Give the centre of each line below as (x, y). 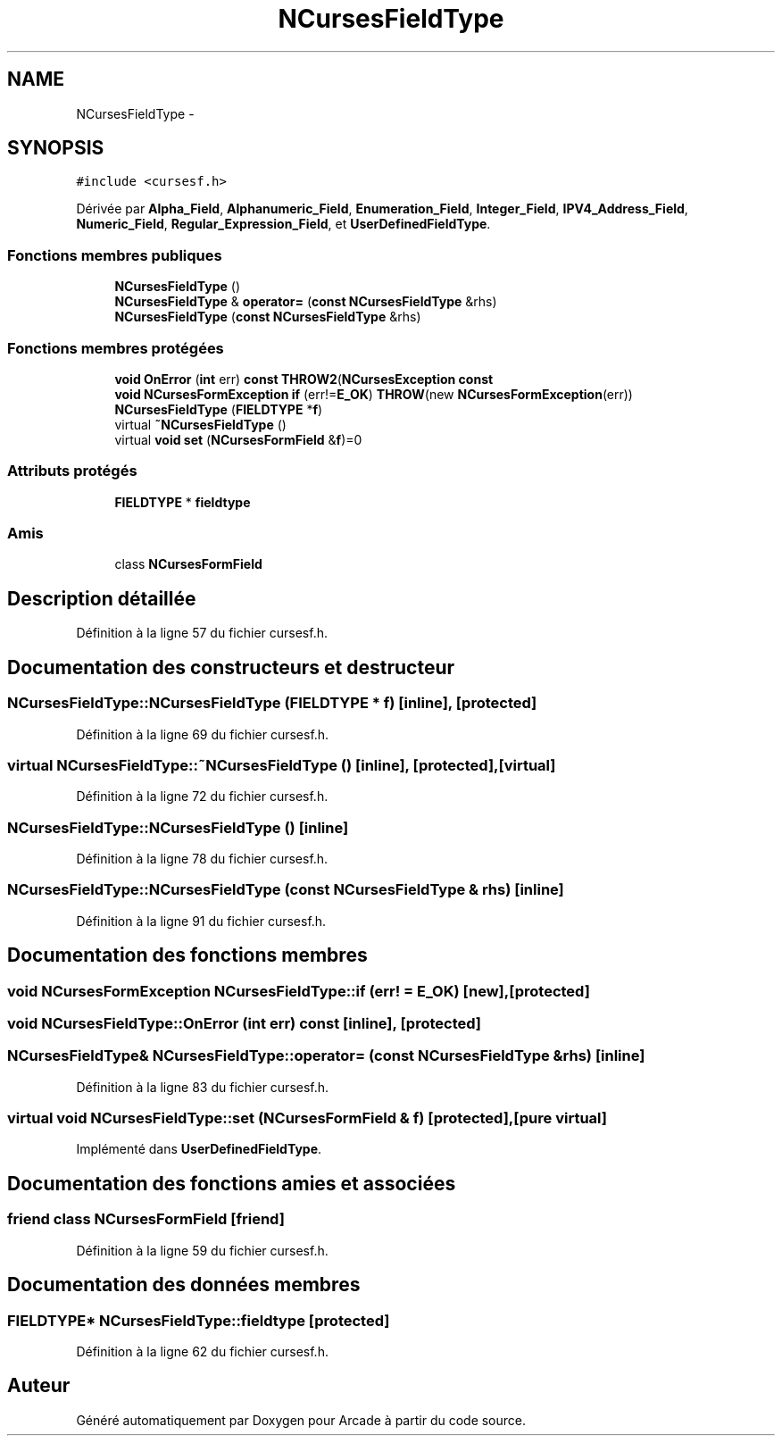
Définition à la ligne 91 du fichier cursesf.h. (201, 921)
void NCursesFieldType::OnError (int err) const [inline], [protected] (244, 1023)
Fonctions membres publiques (115, 255)
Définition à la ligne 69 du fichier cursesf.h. (203, 734)
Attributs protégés (72, 471)
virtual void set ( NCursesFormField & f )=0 (238, 439)
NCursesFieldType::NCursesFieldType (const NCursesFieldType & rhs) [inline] (286, 890)
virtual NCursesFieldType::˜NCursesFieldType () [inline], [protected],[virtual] (282, 765)
